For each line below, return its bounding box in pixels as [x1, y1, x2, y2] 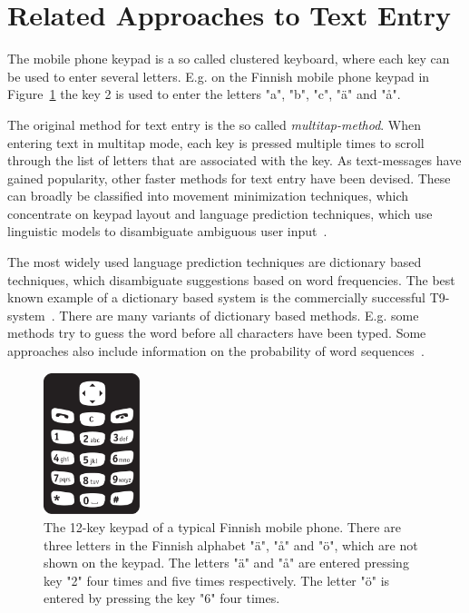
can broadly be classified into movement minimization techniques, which [7, 186, 409, 205]
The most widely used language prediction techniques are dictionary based [7, 252, 422, 272]
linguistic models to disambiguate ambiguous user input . [7, 222, 327, 241]
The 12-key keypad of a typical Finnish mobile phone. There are [44, 518, 401, 537]
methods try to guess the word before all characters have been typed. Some [7, 323, 426, 342]
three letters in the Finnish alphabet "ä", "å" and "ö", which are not [44, 535, 418, 554]
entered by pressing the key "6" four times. [44, 588, 280, 608]
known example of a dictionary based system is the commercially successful [7, 288, 426, 307]
